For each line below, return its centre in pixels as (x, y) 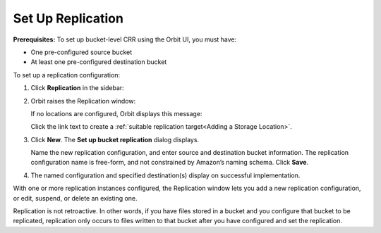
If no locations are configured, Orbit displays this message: (116, 113)
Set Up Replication (68, 18)
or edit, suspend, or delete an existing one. (75, 198)
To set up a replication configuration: (66, 75)
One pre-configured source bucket (81, 52)
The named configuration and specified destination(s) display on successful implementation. (165, 175)
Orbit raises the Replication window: (83, 101)
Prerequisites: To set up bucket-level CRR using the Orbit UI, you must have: (125, 39)
